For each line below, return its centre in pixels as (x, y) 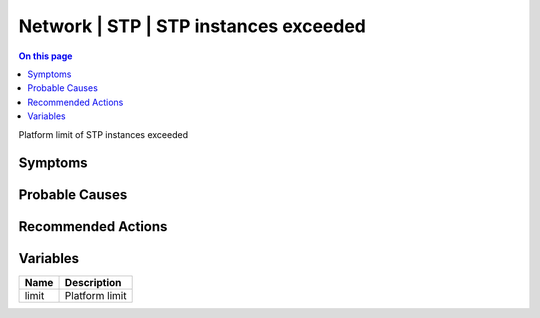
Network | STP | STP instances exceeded (192, 26)
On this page (45, 56)
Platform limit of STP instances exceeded (103, 134)
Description (93, 283)
